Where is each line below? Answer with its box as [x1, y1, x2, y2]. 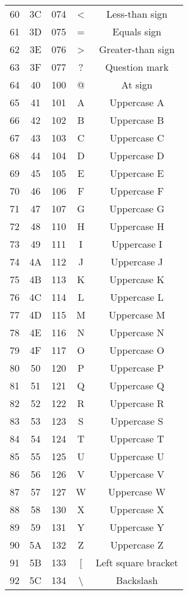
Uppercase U [109, 449, 164, 463]
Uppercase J [110, 254, 164, 269]
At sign [121, 78, 153, 92]
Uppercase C [109, 131, 164, 145]
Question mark [105, 60, 169, 74]
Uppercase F [110, 184, 164, 198]
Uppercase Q [109, 378, 165, 392]
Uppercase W [108, 485, 166, 499]
